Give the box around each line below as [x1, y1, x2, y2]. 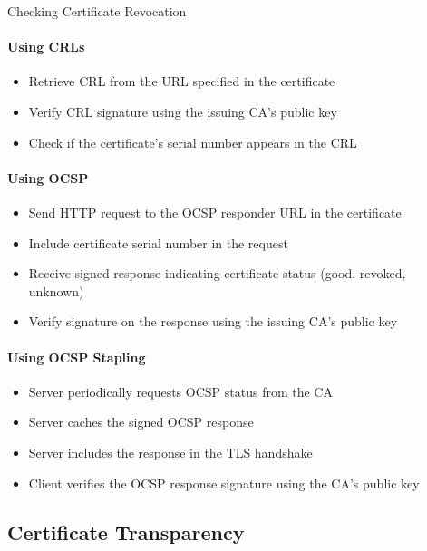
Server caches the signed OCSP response [28, 412, 254, 431]
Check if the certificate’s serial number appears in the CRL [28, 132, 357, 151]
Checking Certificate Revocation [7, 2, 187, 20]
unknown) [28, 281, 84, 300]
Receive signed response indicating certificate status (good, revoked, [28, 264, 406, 283]
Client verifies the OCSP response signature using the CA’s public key [28, 473, 420, 492]
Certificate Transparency [7, 517, 245, 546]
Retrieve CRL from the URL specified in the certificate [28, 72, 335, 91]
